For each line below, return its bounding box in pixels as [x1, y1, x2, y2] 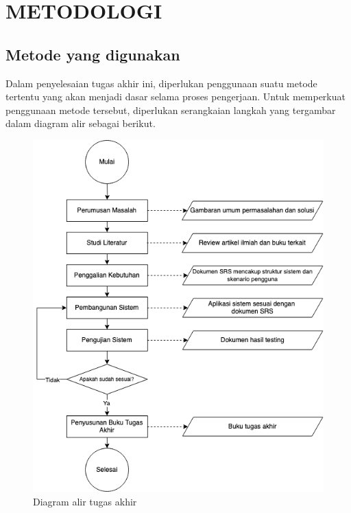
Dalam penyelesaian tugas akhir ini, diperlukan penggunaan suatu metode [5, 76, 317, 90]
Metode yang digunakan [5, 43, 180, 65]
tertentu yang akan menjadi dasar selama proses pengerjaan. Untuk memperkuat [5, 89, 346, 104]
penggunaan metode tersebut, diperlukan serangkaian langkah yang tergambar [5, 102, 336, 117]
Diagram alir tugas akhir [33, 494, 137, 508]
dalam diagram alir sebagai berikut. [5, 116, 156, 130]
